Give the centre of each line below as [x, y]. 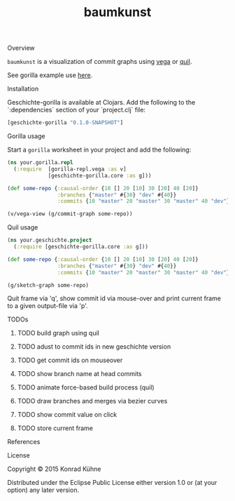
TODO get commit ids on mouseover [70, 360]
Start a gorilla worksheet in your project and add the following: [99, 150]
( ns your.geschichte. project [50, 240]
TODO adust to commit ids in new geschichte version [94, 347]
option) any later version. [43, 490]
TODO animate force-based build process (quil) [86, 387]
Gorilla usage [26, 136]
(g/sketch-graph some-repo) [48, 285]
